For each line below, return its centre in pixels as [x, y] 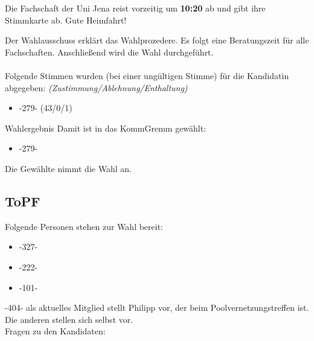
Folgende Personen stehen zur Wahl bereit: [84, 226]
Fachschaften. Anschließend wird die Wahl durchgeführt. [109, 52]
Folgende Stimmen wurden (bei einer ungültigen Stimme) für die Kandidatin [147, 75]
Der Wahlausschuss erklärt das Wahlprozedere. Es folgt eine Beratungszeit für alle [157, 40]
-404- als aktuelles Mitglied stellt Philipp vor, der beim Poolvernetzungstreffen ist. [157, 308]
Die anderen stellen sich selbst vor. [69, 319]
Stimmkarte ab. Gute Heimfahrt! [66, 20]
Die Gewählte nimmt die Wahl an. [68, 168]
